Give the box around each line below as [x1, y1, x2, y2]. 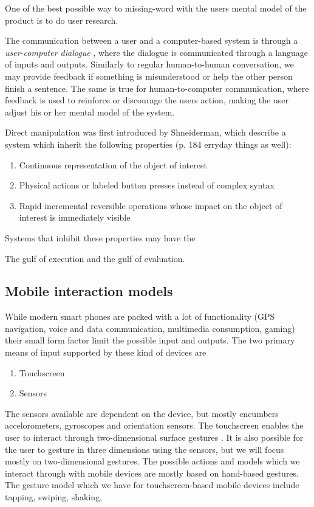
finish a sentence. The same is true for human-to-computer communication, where [5, 81, 309, 94]
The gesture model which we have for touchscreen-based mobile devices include [5, 478, 299, 491]
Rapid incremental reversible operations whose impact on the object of [19, 199, 282, 212]
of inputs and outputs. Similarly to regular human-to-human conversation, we [5, 58, 294, 71]
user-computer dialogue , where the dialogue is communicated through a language [5, 46, 308, 58]
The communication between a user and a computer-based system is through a [5, 34, 298, 47]
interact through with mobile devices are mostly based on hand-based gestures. [5, 466, 299, 479]
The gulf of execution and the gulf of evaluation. [5, 252, 185, 264]
